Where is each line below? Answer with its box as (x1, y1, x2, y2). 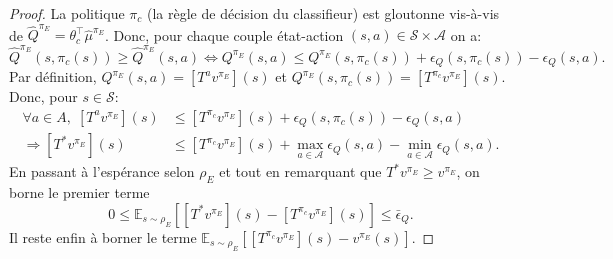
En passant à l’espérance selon (9, 161, 195, 182)
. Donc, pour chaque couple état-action (105, 24, 344, 45)
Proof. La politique (9, 3, 125, 23)
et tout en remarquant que (219, 161, 382, 182)
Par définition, (9, 66, 97, 87)
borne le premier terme (9, 182, 150, 203)
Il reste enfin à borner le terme (9, 226, 197, 247)
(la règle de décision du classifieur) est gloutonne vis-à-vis (147, 3, 500, 23)
